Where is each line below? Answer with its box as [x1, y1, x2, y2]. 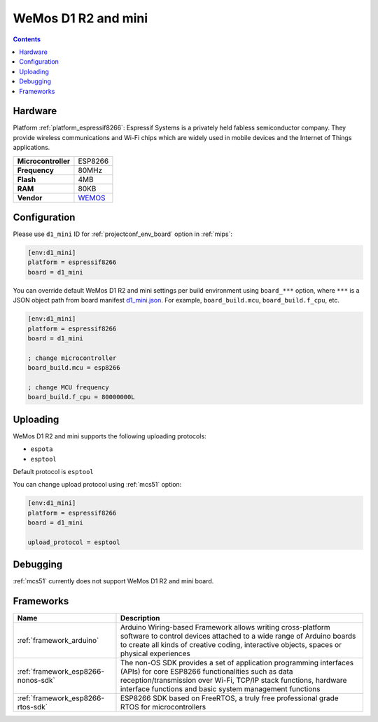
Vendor [17, 193, 43, 202]
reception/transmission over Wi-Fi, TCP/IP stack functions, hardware [120, 676, 347, 686]
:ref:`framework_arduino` [17, 636, 99, 646]
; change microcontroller [27, 354, 117, 362]
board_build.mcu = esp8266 [27, 364, 120, 372]
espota [30, 445, 53, 453]
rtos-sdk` [17, 702, 48, 712]
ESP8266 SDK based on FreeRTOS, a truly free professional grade [120, 693, 339, 703]
